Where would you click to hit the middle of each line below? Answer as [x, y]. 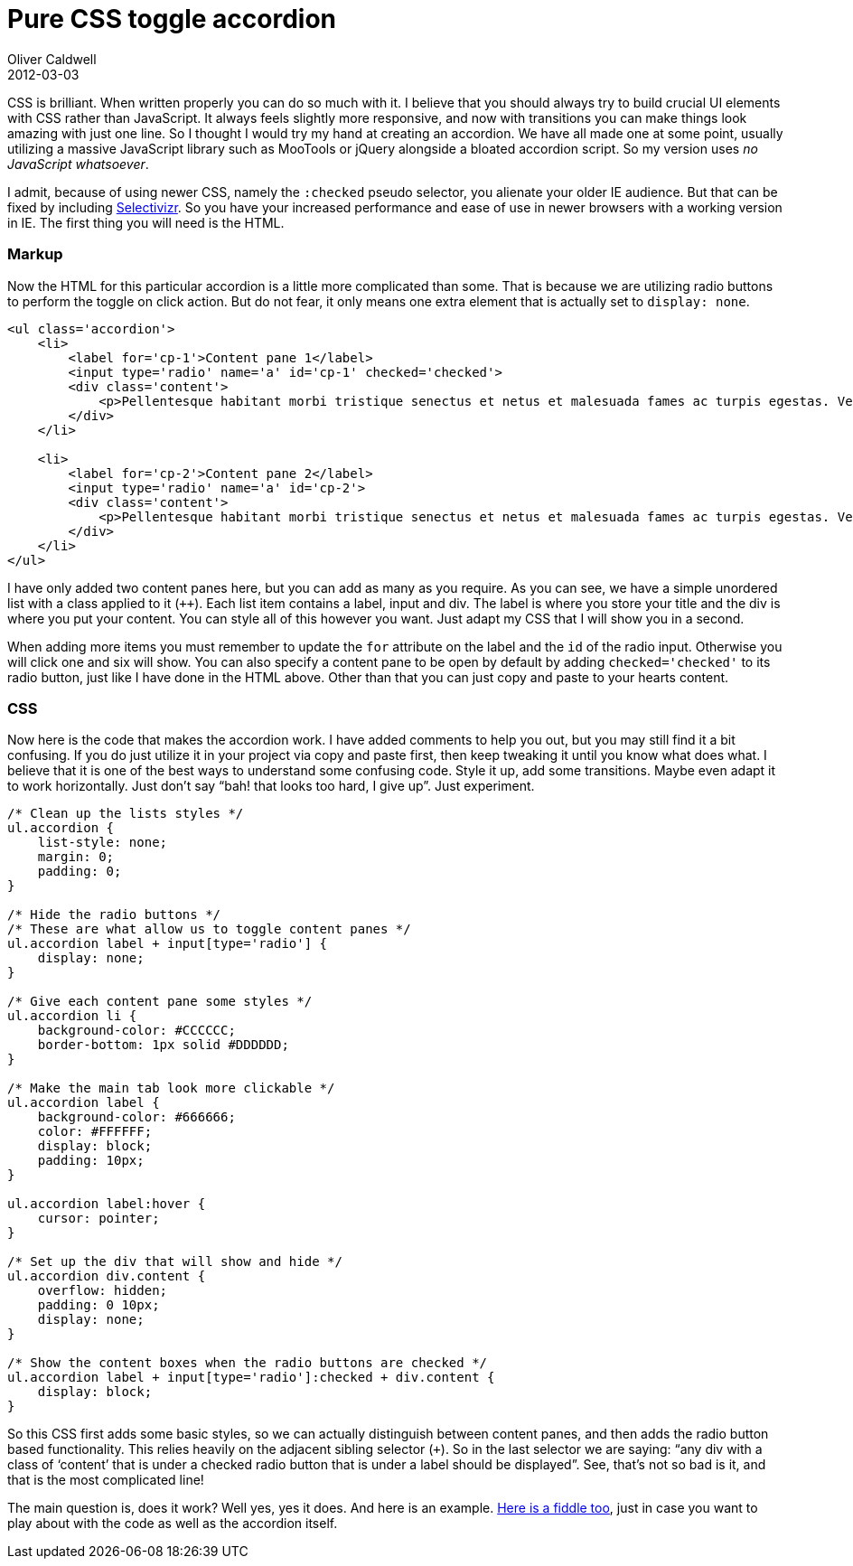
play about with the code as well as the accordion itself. [173, 1524]
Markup [35, 254]
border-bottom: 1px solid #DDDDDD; [163, 1045]
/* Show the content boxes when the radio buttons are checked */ [248, 1363]
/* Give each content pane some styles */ [160, 1002]
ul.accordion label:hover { [107, 1204]
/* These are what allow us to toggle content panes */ [209, 929]
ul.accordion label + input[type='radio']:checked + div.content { [251, 1378]
